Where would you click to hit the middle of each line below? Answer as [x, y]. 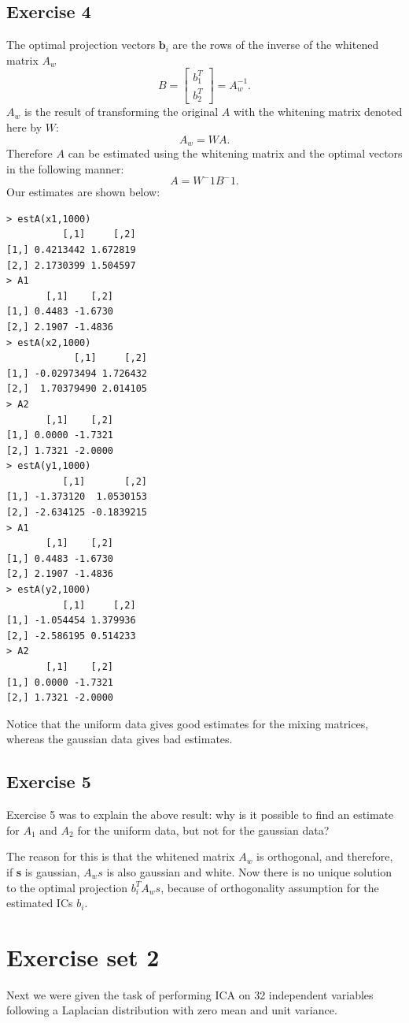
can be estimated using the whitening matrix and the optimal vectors [235, 153]
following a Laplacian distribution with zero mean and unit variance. [172, 1010]
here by [24, 126]
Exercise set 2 [83, 956]
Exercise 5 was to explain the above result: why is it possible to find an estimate [200, 815]
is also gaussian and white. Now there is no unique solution [249, 871]
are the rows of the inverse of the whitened [276, 45]
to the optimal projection [67, 887]
